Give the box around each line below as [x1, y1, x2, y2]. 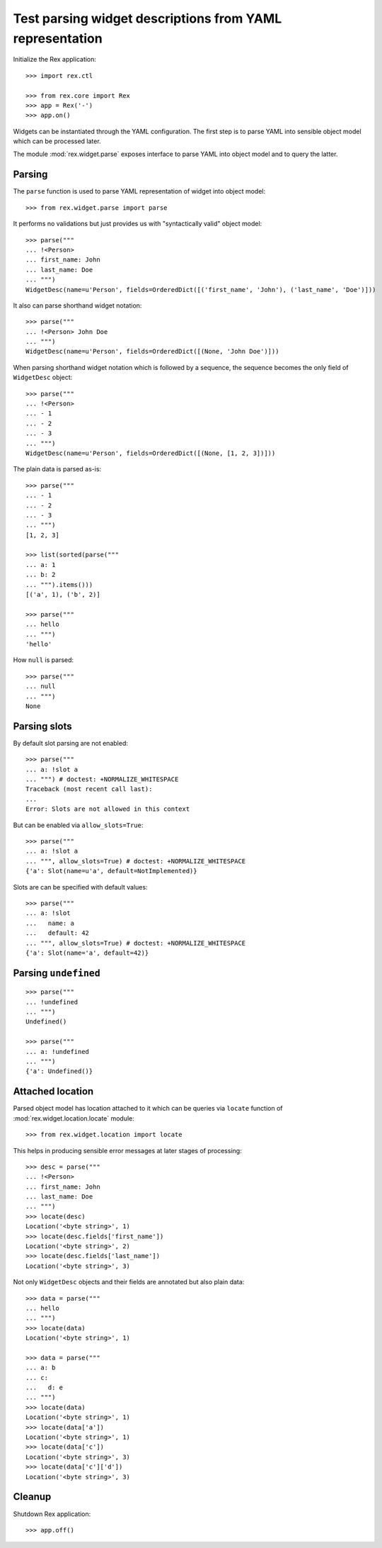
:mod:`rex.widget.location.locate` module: [13, 1114, 134, 1123]
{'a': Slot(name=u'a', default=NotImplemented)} [25, 867, 197, 875]
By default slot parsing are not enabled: [13, 739, 129, 747]
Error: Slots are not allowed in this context [25, 805, 190, 813]
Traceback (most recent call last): [25, 785, 153, 793]
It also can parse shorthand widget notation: [13, 301, 142, 310]
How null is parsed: [13, 656, 74, 664]
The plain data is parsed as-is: [13, 465, 102, 473]
